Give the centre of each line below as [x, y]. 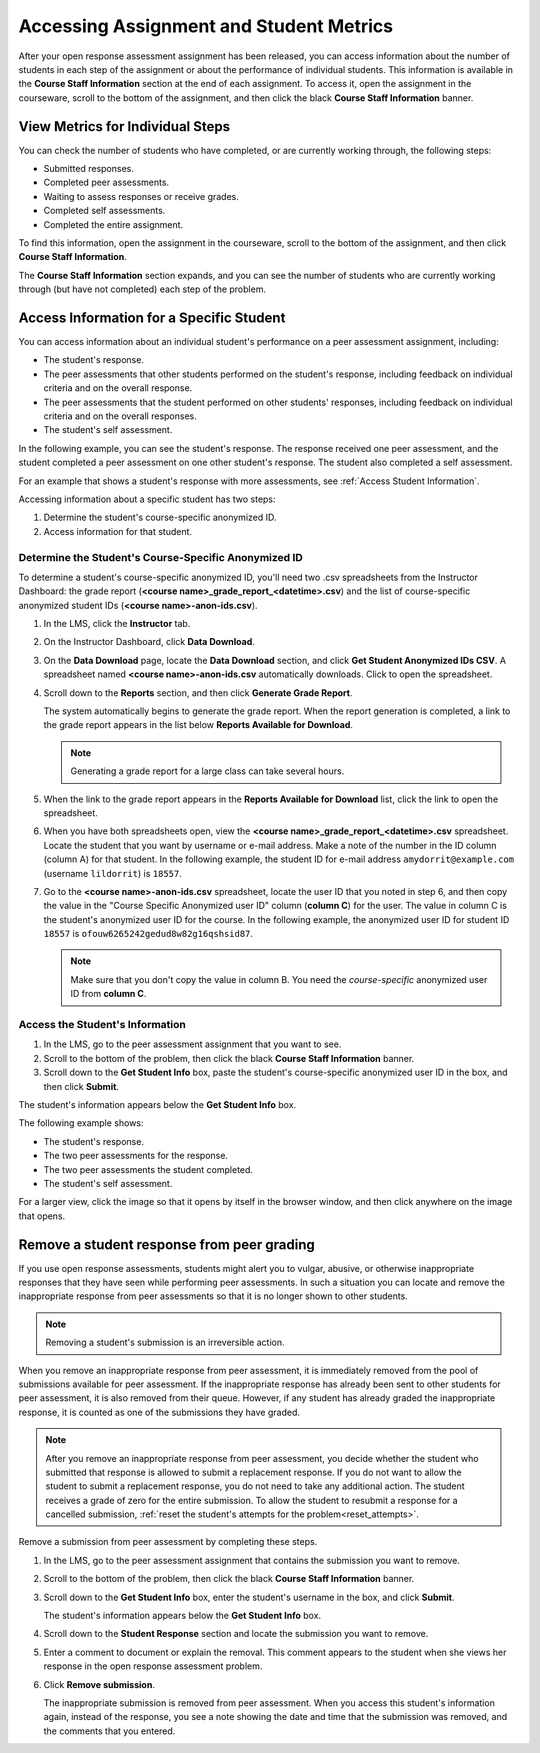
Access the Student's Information [102, 1025]
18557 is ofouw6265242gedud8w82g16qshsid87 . [148, 934]
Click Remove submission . [99, 1684]
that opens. [42, 1216]
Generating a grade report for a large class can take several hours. [207, 771]
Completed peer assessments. [106, 182]
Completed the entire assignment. [113, 224]
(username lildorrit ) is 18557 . [112, 873]
